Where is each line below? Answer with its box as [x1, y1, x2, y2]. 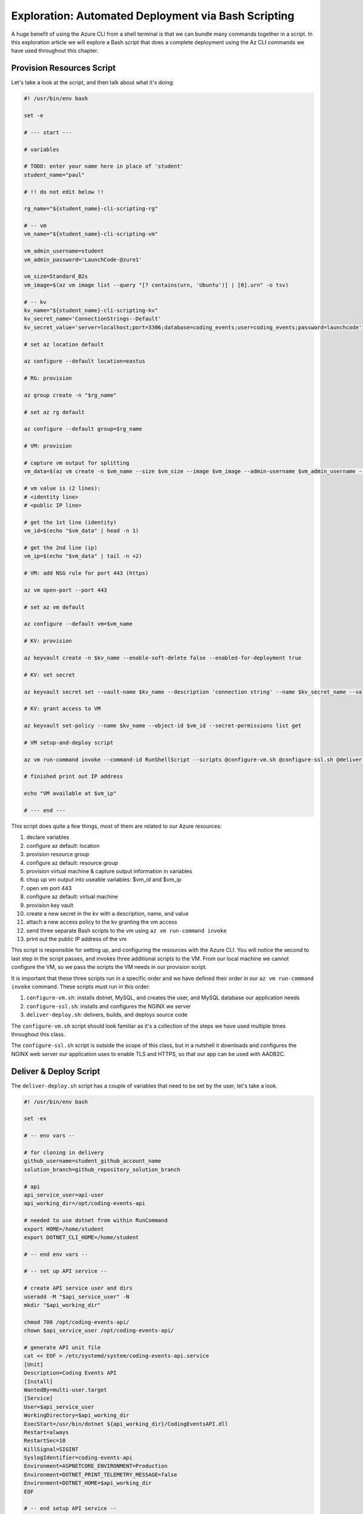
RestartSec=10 [24, 1437, 66, 1444]
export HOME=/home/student [24, 1225, 104, 1232]
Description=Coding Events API [24, 1369, 117, 1377]
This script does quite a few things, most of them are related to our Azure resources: [11, 822, 222, 830]
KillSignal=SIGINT [24, 1446, 79, 1453]
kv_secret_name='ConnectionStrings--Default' [24, 316, 162, 322]
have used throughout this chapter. [11, 47, 99, 55]
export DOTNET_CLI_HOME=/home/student [24, 1234, 139, 1241]
